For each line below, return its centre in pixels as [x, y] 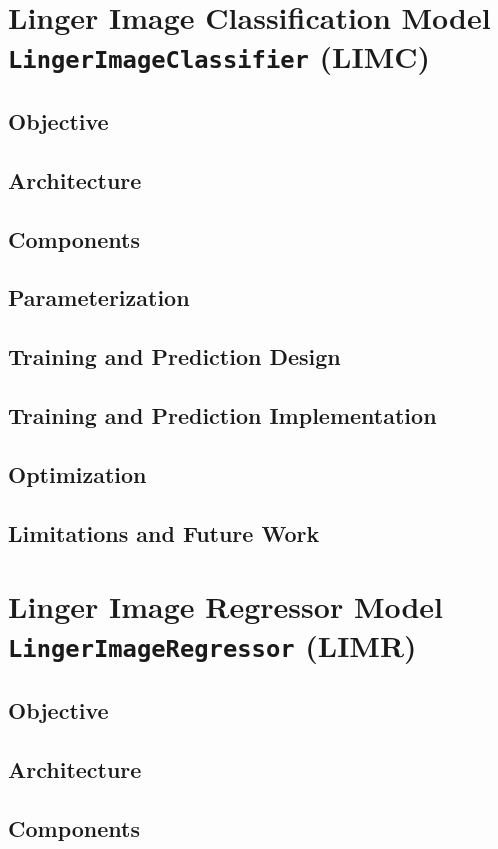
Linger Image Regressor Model [226, 606]
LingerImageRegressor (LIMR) [212, 645]
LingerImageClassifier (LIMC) [219, 56]
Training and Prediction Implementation [222, 414]
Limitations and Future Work [164, 532]
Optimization [77, 473]
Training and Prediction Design [174, 356]
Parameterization [99, 297]
